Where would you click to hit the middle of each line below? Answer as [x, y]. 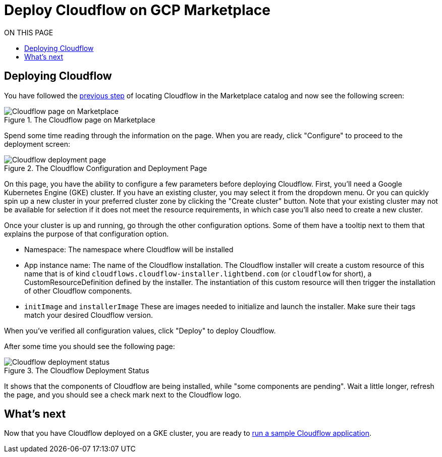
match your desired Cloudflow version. [89, 315]
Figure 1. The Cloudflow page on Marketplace [80, 120]
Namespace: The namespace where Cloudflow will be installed [129, 249]
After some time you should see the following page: [90, 346]
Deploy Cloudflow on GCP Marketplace [137, 10]
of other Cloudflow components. [78, 291]
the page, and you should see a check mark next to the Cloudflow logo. [123, 394]
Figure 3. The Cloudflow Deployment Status [77, 370]
